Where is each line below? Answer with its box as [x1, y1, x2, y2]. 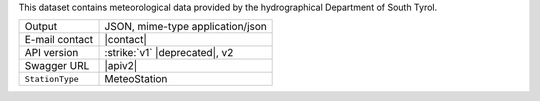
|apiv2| [104, 59, 138, 73]
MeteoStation [104, 72, 168, 86]
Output [24, 20, 58, 34]
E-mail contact [24, 33, 94, 47]
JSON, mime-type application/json [104, 20, 267, 34]
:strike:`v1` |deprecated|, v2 [104, 46, 234, 60]
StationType [24, 73, 79, 84]
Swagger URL [24, 59, 90, 73]
